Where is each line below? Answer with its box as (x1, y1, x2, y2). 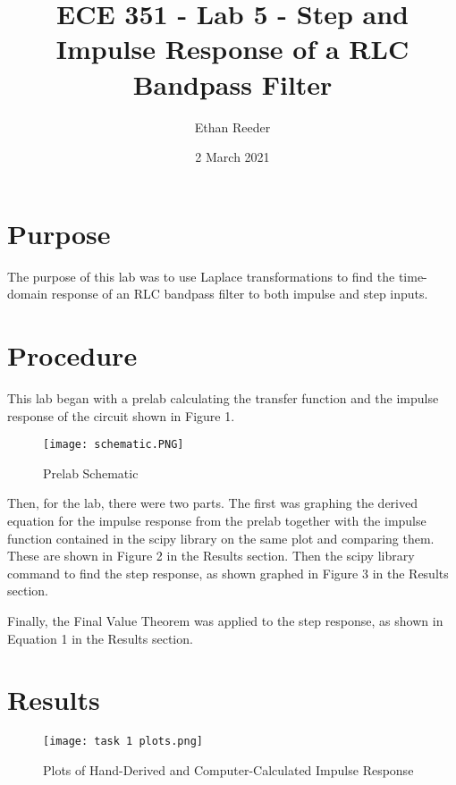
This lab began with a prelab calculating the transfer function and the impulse (7, 388, 439, 407)
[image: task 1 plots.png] (43, 735, 203, 748)
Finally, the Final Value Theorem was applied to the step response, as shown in (7, 611, 443, 629)
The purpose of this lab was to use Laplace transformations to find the (7, 266, 395, 285)
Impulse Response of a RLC (55, 30, 410, 67)
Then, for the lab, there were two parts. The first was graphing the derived (7, 494, 418, 512)
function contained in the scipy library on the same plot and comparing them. (7, 528, 435, 547)
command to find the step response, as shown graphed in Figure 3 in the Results (7, 563, 449, 582)
